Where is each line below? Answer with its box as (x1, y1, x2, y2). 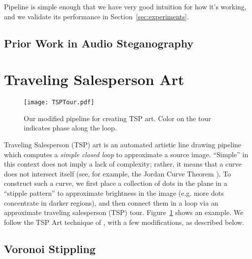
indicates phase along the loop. (24, 123, 117, 133)
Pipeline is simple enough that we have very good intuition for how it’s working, (4, 1, 247, 11)
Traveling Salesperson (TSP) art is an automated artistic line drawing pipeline (4, 139, 242, 149)
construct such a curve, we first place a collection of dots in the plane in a (4, 178, 227, 188)
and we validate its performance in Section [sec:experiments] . (4, 11, 189, 21)
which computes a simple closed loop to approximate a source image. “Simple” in (4, 149, 249, 159)
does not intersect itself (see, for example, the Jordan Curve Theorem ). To (4, 168, 231, 178)
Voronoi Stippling (4, 241, 96, 256)
